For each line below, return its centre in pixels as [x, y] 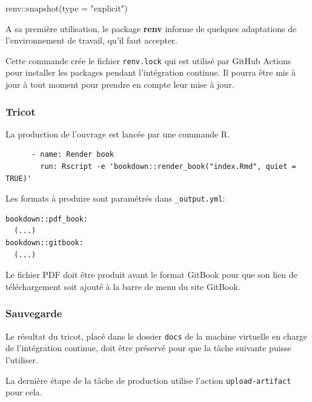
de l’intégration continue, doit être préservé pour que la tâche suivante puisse [148, 348]
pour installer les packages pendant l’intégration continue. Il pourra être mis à [151, 72]
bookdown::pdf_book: [47, 219]
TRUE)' [18, 178]
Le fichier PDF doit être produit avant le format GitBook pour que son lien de [151, 275]
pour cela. [24, 392]
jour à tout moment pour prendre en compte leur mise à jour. [120, 84]
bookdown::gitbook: [45, 243]
